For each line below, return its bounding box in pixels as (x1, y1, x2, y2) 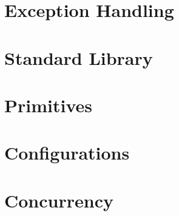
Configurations (4, 140, 130, 165)
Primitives (4, 92, 92, 117)
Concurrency (4, 187, 113, 212)
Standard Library (4, 45, 153, 70)
